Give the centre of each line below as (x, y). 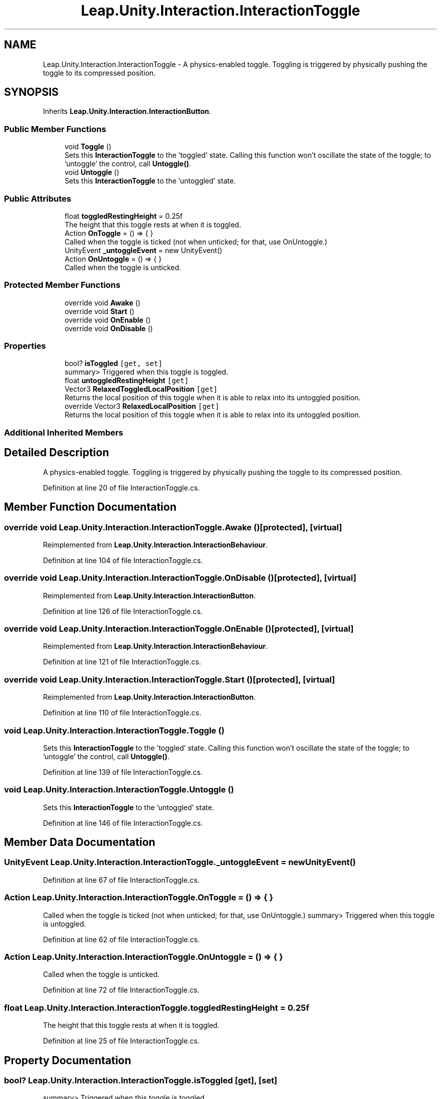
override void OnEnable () (108, 320)
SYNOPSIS (31, 92)
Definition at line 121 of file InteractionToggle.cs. (122, 662)
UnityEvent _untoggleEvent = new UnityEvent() (143, 250)
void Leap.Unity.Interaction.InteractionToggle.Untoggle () (119, 790)
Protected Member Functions (62, 285)
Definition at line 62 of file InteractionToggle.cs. (121, 939)
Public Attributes (38, 198)
